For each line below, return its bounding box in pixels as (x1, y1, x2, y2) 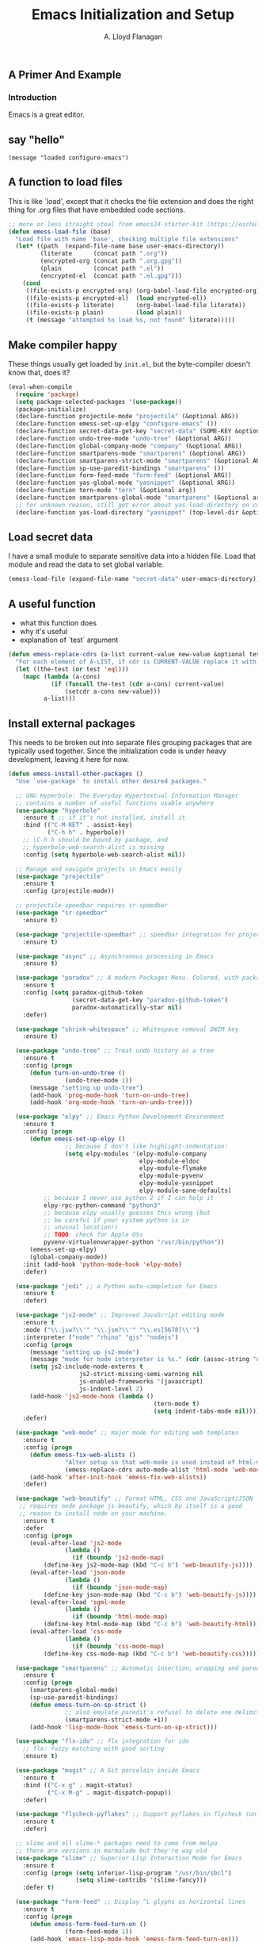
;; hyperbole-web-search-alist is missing (22, 843, 165, 851)
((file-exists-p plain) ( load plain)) (25, 309, 182, 317)
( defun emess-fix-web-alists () (28, 1451, 136, 1459)
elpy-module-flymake (139, 1164, 207, 1172)
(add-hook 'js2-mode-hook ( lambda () (28, 1392, 154, 1400)
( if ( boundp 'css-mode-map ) (71, 1642, 165, 1650)
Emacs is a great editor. (8, 110, 85, 120)
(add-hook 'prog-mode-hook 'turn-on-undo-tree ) (28, 1091, 190, 1099)
